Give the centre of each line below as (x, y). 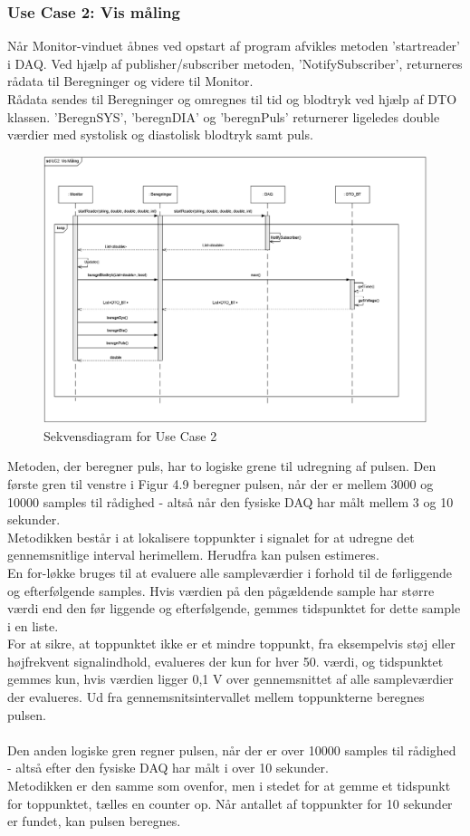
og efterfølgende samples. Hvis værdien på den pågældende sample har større (221, 590)
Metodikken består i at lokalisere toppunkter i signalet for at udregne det (211, 537)
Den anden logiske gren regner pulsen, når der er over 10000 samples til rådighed (232, 750)
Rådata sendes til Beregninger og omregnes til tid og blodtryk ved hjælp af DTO (232, 99)
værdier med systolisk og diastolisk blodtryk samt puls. (160, 135)
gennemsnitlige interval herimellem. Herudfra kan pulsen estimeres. (193, 555)
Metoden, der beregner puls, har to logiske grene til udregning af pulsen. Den (222, 466)
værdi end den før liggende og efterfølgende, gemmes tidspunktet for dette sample (234, 608)
